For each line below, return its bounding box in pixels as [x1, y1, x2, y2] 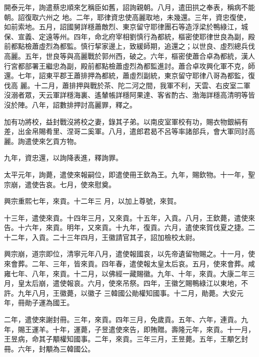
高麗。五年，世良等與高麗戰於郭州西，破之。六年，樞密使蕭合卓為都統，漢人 [4, 50, 255, 61]
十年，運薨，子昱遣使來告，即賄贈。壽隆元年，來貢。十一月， [52, 324, 255, 334]
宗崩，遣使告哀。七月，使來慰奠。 [4, 179, 116, 189]
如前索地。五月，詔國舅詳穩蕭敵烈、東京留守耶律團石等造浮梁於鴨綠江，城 [4, 21, 248, 32]
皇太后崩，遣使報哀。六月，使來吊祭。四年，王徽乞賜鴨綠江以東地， [17, 278, 241, 288]
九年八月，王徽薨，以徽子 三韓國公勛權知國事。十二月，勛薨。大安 [17, 287, 237, 298]
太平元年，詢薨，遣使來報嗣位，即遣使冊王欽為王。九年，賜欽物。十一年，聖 [4, 169, 255, 179]
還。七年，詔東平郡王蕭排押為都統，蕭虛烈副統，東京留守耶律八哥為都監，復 [4, 70, 255, 81]
